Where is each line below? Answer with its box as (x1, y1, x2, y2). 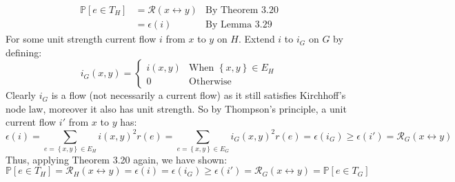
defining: (6, 45, 42, 59)
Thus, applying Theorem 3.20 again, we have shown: (6, 152, 228, 166)
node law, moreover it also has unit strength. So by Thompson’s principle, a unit (6, 101, 347, 115)
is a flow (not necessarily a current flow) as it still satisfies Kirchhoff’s (51, 88, 346, 102)
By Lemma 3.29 (205, 20, 272, 30)
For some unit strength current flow (6, 32, 156, 46)
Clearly (6, 88, 36, 102)
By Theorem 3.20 (205, 5, 279, 16)
